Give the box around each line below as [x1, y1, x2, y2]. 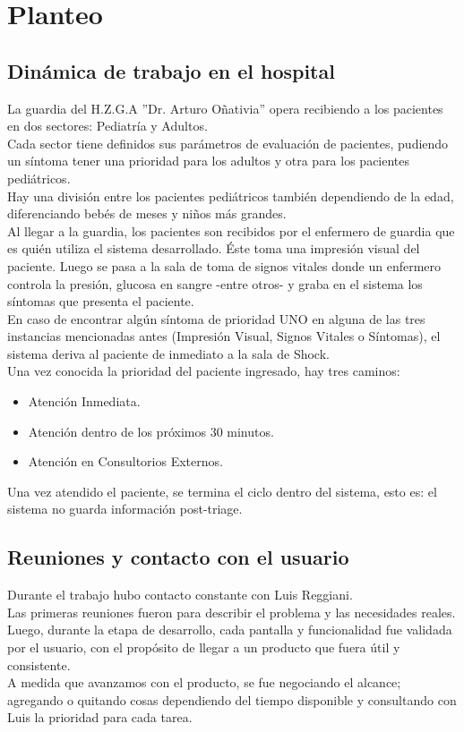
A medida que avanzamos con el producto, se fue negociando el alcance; [7, 673, 401, 692]
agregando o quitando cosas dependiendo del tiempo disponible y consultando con [7, 690, 457, 709]
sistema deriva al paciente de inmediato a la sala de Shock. [7, 344, 330, 362]
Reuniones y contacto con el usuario [7, 543, 349, 571]
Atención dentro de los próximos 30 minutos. [28, 421, 274, 440]
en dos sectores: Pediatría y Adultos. [7, 116, 208, 135]
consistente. [7, 655, 71, 674]
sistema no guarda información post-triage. [7, 499, 243, 518]
